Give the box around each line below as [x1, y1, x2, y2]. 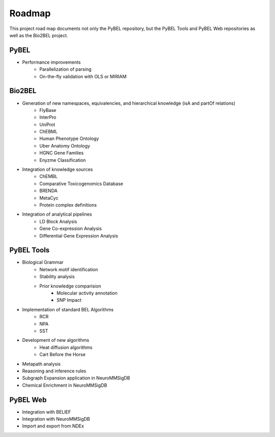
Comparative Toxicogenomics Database [39, 181, 123, 187]
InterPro [39, 114, 57, 121]
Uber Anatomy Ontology [39, 142, 90, 149]
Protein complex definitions [39, 202, 97, 208]
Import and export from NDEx [22, 423, 84, 429]
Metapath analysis [22, 361, 61, 367]
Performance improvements [22, 59, 81, 65]
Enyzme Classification [39, 157, 86, 163]
